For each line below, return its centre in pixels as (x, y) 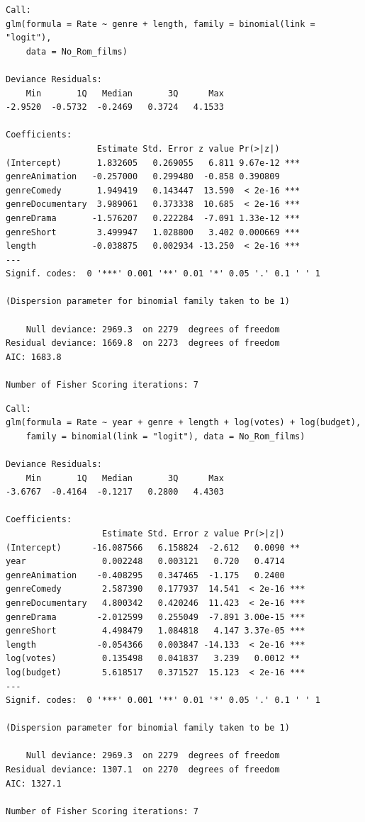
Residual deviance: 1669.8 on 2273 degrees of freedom (143, 343)
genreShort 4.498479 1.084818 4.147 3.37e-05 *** (156, 631)
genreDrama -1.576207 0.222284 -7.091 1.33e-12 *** (153, 218)
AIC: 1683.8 (34, 357)
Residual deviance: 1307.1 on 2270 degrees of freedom (143, 770)
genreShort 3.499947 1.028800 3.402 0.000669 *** (153, 232)
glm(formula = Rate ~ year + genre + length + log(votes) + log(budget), (184, 423)
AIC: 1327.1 (34, 783)
